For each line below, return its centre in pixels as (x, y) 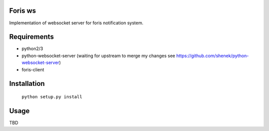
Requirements (32, 37)
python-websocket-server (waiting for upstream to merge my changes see (98, 56)
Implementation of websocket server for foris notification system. (76, 23)
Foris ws (23, 11)
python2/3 (32, 49)
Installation (27, 84)
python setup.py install (52, 97)
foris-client (33, 69)
